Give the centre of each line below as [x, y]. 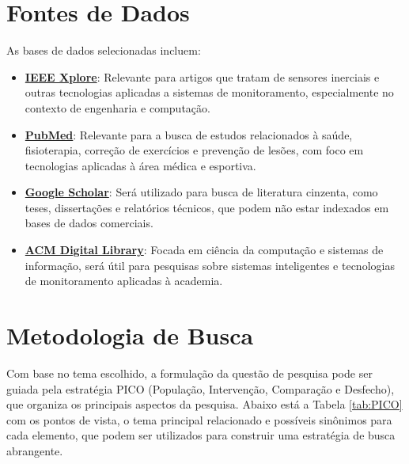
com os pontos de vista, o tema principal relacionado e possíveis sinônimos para [199, 419]
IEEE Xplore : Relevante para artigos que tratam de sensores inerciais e [202, 76]
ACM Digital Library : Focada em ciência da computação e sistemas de [204, 250]
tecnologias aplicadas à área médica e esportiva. [140, 165]
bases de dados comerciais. [89, 223]
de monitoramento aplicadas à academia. [124, 281]
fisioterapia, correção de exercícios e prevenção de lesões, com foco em [194, 150]
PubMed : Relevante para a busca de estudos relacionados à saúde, [189, 134]
